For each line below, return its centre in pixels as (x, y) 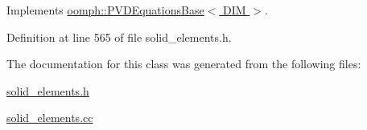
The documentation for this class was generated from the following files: (184, 64)
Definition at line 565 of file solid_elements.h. (119, 37)
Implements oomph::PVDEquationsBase (105, 10)
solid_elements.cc (50, 118)
